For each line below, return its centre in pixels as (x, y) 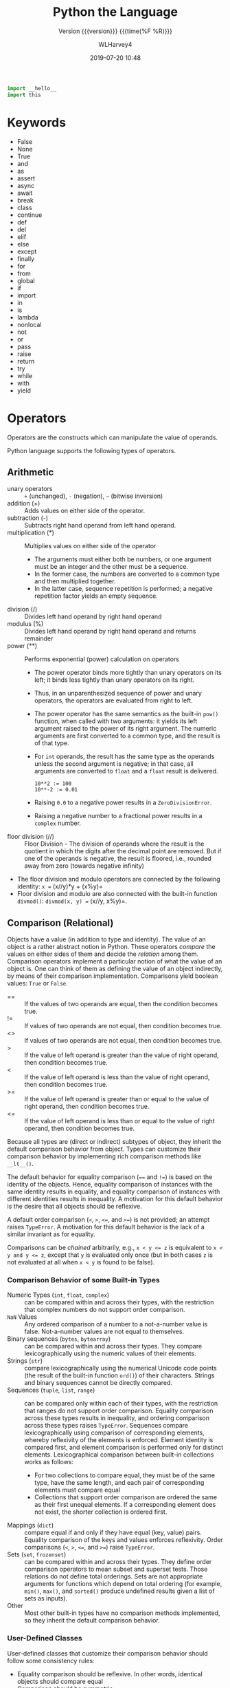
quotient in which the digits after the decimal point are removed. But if (123, 851)
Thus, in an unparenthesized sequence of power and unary (118, 694)
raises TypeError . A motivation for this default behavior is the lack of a (106, 1227)
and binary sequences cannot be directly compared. (99, 1383)
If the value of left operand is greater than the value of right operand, (122, 1055)
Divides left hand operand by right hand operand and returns (110, 632)
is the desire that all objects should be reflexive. (74, 1207)
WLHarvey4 (115, 44)
